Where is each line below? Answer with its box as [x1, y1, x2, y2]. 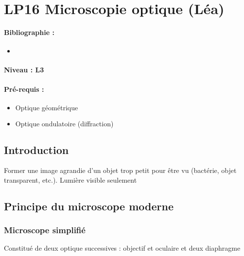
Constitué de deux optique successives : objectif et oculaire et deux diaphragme [4, 243, 241, 253]
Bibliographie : [4, 27, 54, 37]
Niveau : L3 [4, 65, 44, 75]
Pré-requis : [4, 84, 44, 94]
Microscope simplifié [4, 224, 86, 236]
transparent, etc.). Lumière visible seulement [4, 174, 137, 185]
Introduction [4, 142, 69, 157]
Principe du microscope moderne [4, 198, 174, 213]
